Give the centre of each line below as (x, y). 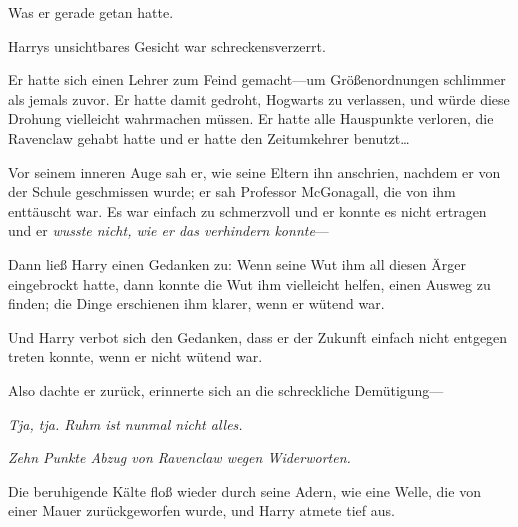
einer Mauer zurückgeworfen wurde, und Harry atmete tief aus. (201, 510)
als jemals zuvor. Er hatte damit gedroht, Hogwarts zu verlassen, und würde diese (259, 98)
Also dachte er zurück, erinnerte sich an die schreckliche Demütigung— (226, 389)
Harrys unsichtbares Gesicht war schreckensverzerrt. (167, 45)
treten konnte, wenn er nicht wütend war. (135, 356)
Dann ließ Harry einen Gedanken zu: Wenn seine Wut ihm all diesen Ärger (237, 263)
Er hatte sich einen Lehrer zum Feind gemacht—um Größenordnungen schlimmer (257, 79)
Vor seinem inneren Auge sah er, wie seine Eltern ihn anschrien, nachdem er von (254, 171)
